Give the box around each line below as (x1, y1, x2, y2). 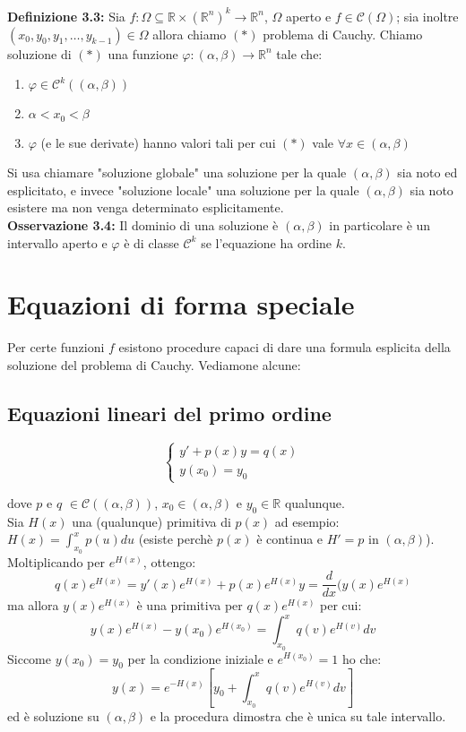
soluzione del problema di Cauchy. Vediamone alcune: (7, 355, 301, 374)
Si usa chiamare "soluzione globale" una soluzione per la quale (7, 163, 347, 182)
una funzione (108, 44, 178, 63)
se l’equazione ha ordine (201, 233, 332, 252)
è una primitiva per (136, 596, 243, 615)
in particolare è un (329, 215, 431, 234)
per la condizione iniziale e (127, 649, 273, 667)
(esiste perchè (138, 530, 213, 548)
